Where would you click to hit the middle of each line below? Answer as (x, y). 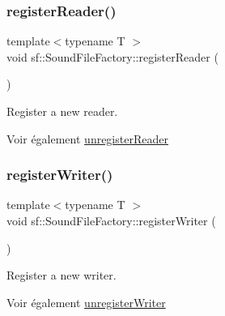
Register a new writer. (62, 275)
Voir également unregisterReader (87, 138)
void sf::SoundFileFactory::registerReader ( (112, 56)
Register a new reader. (62, 111)
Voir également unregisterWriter (86, 302)
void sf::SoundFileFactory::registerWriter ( (111, 220)
